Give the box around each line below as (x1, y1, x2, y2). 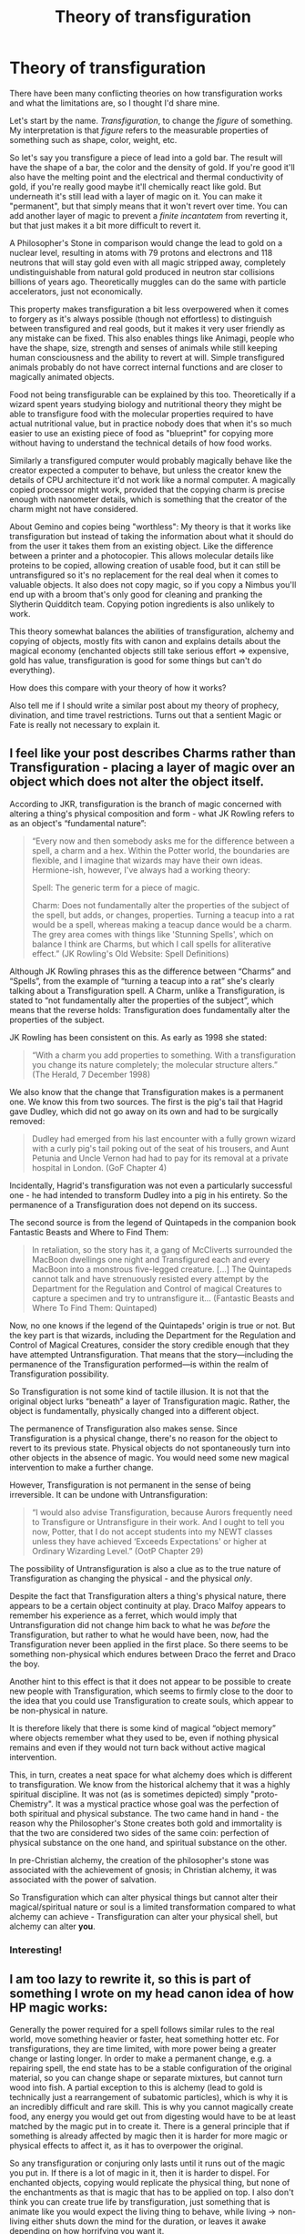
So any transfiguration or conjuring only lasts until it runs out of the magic (9, 2157, 286, 2169)
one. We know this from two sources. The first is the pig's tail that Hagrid (9, 1096, 284, 1107)
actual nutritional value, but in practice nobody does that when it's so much (9, 417, 292, 429)
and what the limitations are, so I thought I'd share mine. (9, 97, 220, 108)
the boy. (9, 1658, 40, 1669)
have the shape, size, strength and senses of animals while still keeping (9, 342, 278, 353)
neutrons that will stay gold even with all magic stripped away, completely (9, 257, 287, 268)
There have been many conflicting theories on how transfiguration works (9, 87, 283, 98)
